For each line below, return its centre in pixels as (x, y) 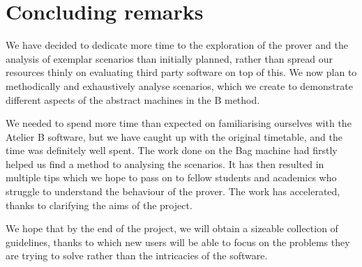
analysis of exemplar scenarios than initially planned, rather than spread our (169, 58)
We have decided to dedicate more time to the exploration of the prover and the (177, 45)
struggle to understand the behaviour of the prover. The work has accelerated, (173, 191)
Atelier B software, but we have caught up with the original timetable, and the (174, 136)
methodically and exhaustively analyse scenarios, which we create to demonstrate (179, 85)
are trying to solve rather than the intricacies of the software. (137, 255)
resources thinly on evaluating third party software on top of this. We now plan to (181, 72)
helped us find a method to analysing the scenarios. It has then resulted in (165, 163)
